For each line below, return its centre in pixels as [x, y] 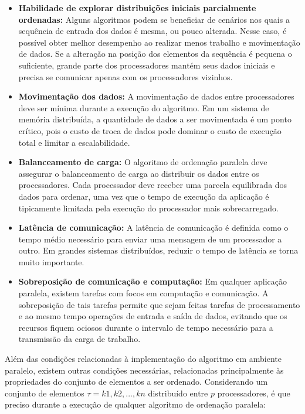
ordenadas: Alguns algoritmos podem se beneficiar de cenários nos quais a [154, 19]
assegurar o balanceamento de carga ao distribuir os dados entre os [139, 173]
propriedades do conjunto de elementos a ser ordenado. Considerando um [136, 382]
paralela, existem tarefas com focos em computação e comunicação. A [143, 293]
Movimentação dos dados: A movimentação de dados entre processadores [156, 96]
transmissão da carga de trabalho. [79, 339]
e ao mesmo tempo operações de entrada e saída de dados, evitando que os [153, 316]
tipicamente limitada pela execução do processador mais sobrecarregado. [148, 208]
